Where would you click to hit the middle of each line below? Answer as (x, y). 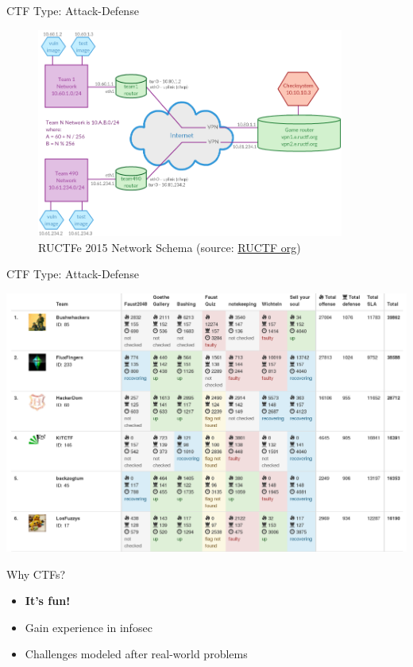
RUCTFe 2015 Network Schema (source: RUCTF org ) (170, 247)
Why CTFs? (36, 574)
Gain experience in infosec (89, 627)
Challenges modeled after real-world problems (136, 654)
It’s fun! (48, 601)
